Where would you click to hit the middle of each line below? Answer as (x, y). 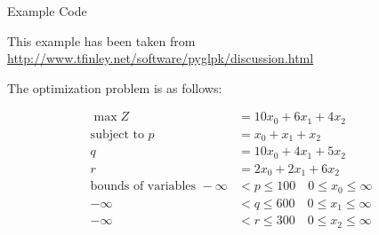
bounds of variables (143, 187)
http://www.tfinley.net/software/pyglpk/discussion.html (161, 58)
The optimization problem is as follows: (115, 87)
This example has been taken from (101, 40)
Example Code (47, 11)
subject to (117, 134)
